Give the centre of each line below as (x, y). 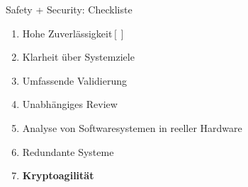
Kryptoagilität (58, 175)
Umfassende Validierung (75, 80)
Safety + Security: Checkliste (69, 9)
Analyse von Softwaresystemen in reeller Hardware (132, 127)
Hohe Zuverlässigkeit (67, 33)
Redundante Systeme (68, 151)
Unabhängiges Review (70, 104)
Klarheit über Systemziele (78, 57)
